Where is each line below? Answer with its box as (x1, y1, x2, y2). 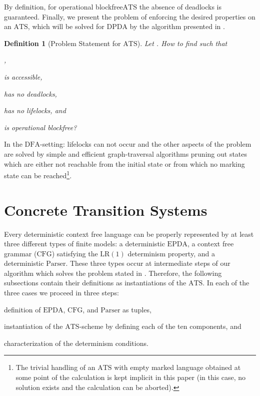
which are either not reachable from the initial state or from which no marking (4, 158, 245, 169)
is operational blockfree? (4, 122, 77, 132)
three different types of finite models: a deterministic (4, 238, 165, 249)
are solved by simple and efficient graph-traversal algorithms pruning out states (4, 148, 247, 159)
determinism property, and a (127, 248, 215, 258)
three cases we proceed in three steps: (4, 287, 119, 298)
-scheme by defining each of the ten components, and (79, 321, 241, 331)
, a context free (187, 238, 234, 249)
